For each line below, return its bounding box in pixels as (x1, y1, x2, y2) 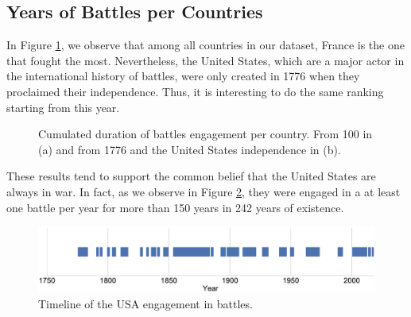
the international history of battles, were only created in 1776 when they (6, 68, 360, 84)
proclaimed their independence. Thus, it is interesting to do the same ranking (6, 83, 384, 99)
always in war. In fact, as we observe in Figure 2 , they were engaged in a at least (6, 183, 401, 199)
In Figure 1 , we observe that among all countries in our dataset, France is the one (6, 37, 405, 53)
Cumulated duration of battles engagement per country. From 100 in (38, 126, 373, 142)
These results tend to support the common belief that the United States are (6, 168, 376, 184)
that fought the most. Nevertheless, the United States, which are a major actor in (6, 52, 405, 68)
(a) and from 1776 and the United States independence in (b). (38, 141, 341, 157)
